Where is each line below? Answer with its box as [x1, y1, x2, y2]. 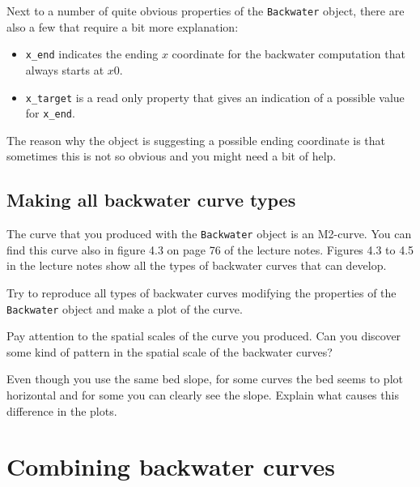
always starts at [25, 61, 104, 78]
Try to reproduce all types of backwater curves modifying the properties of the [6, 284, 397, 301]
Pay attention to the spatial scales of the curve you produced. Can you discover [6, 327, 401, 344]
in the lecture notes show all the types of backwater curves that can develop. [6, 257, 387, 274]
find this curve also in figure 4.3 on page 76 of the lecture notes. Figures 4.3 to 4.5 [6, 241, 414, 258]
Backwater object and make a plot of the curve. [6, 300, 243, 317]
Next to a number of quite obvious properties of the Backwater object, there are [6, 2, 405, 19]
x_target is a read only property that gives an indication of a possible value [25, 88, 405, 105]
